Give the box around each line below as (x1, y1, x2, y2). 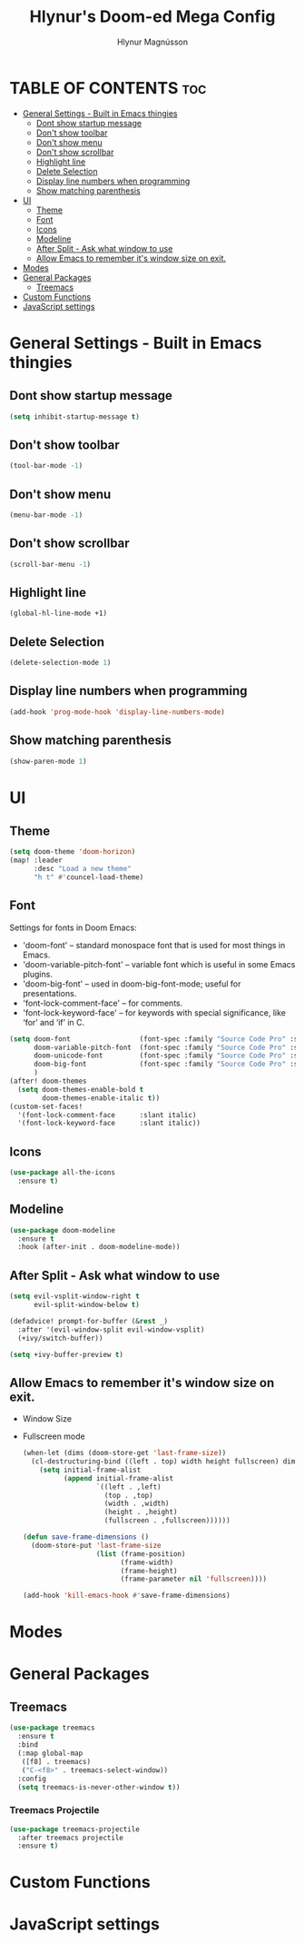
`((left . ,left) (95, 1482, 162, 1492)
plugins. (22, 968, 53, 979)
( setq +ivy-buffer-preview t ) (9, 1350, 124, 1359)
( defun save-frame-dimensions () (22, 1532, 150, 1542)
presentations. (22, 987, 77, 998)
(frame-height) (120, 1566, 178, 1575)
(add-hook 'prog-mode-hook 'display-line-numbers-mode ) (9, 707, 225, 717)
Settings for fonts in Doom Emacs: (9, 922, 138, 933)
